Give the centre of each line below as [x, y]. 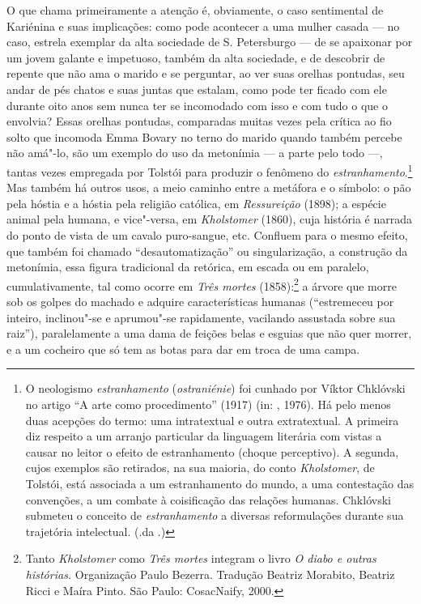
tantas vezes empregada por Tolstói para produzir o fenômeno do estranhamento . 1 [210, 170]
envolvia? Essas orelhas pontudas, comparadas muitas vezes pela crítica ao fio [199, 121]
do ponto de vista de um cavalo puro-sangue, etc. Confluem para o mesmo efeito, [207, 234]
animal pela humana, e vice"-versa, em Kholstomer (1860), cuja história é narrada [209, 219]
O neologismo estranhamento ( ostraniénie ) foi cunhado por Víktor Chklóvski [215, 388]
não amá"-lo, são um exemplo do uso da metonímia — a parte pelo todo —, [195, 153]
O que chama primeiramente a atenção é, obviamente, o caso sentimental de [195, 10]
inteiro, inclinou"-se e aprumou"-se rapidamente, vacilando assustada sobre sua [201, 317]
